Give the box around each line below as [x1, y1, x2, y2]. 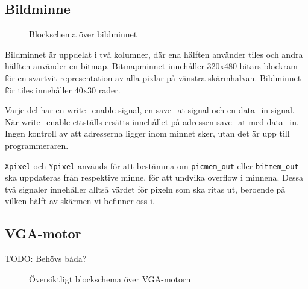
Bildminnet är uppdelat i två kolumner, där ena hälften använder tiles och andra [5, 48, 303, 60]
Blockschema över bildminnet [29, 28, 137, 40]
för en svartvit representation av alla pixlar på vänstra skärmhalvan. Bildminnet [5, 71, 301, 84]
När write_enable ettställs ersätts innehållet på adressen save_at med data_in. [5, 115, 299, 128]
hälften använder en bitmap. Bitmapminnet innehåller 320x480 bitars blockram [5, 60, 298, 72]
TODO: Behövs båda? [5, 252, 87, 265]
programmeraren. [5, 138, 69, 151]
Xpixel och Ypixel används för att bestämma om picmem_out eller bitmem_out [5, 159, 299, 172]
